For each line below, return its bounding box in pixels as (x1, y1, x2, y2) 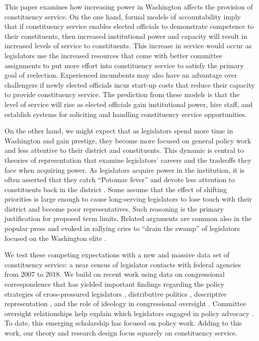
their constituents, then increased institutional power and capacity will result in (4, 30, 248, 41)
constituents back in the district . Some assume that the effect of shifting (4, 184, 227, 194)
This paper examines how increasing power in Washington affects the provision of (4, 1, 253, 11)
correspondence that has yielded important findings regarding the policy (4, 279, 225, 289)
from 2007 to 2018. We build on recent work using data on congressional (4, 269, 225, 279)
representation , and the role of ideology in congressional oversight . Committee (4, 298, 247, 309)
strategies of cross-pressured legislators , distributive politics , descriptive (4, 288, 227, 299)
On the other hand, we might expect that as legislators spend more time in (4, 125, 233, 136)
